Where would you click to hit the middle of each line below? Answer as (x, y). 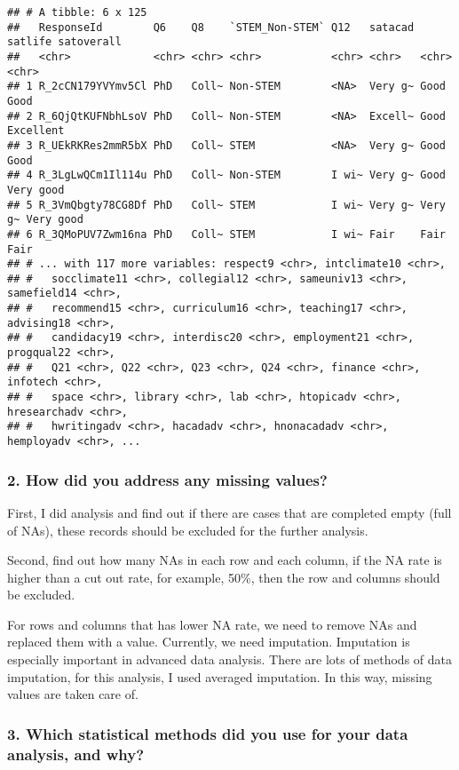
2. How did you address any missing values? (167, 479)
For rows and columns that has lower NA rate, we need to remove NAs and (212, 624)
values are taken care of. (73, 694)
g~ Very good (45, 220)
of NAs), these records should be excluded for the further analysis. (188, 530)
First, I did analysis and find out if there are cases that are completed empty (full (229, 512)
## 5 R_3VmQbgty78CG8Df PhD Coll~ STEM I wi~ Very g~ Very (226, 205)
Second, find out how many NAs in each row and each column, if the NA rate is (225, 560)
